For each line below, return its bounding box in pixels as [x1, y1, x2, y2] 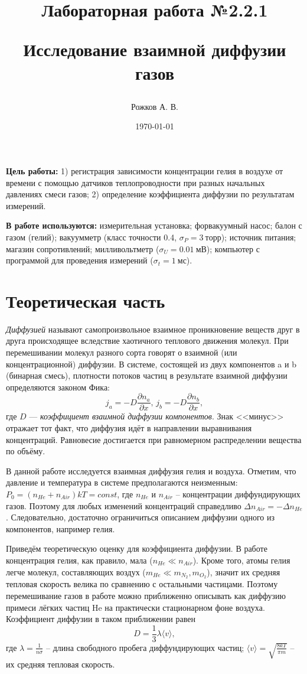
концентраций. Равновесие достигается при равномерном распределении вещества [6, 433, 302, 445]
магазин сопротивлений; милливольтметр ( [6, 242, 159, 255]
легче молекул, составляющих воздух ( [6, 565, 146, 578]
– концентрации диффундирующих [175, 488, 301, 500]
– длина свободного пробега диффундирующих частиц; [46, 641, 244, 653]
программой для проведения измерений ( [6, 254, 153, 266]
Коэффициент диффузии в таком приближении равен [6, 613, 195, 625]
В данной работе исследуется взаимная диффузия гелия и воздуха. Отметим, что [6, 464, 296, 477]
